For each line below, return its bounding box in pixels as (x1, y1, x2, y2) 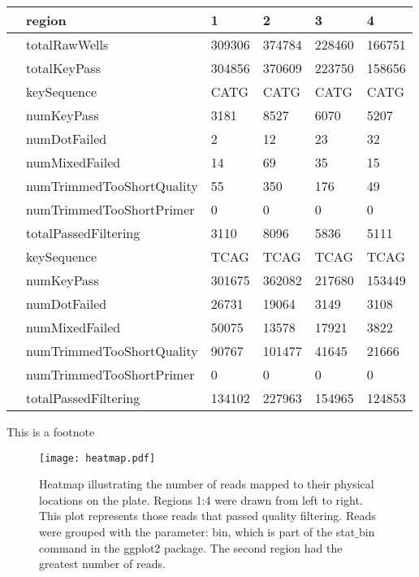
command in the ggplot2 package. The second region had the (39, 539, 343, 556)
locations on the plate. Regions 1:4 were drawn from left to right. (39, 491, 363, 508)
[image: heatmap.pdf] (39, 452, 156, 464)
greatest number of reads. (39, 555, 166, 572)
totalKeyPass (26, 59, 101, 77)
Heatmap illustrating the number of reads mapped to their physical (39, 475, 374, 492)
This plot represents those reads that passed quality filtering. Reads (39, 507, 376, 524)
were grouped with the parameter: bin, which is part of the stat (39, 523, 356, 540)
